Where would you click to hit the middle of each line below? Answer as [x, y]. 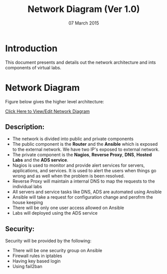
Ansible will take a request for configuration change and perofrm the [83, 197]
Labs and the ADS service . [40, 160]
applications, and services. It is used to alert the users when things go [84, 171]
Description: [25, 127]
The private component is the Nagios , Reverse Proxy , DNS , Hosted [82, 155]
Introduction [31, 48]
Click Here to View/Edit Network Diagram [48, 111]
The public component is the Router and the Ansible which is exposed [85, 144]
